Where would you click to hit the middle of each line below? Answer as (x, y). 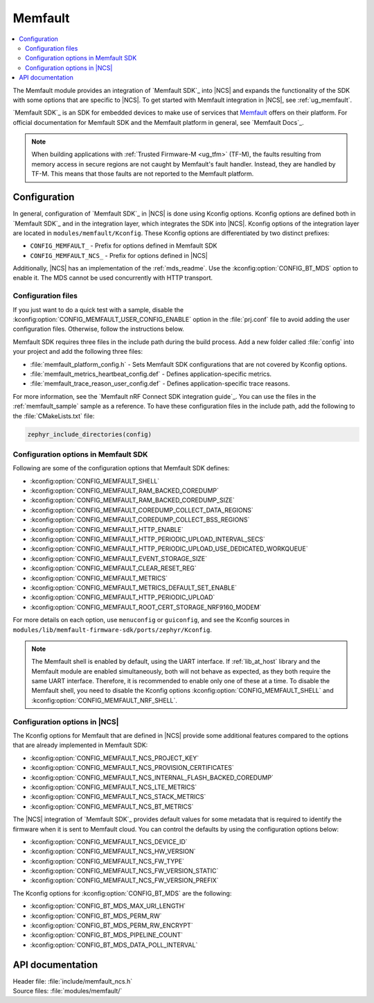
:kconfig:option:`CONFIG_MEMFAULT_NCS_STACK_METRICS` (118, 797)
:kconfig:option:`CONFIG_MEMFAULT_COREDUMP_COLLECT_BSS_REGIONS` (140, 520)
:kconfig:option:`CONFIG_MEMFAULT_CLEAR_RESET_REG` (113, 568)
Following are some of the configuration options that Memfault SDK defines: (121, 468)
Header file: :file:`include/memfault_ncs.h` (73, 981)
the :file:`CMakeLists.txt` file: (54, 415)
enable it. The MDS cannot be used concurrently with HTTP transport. (113, 278)
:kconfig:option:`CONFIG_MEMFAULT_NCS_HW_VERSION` (113, 851)
